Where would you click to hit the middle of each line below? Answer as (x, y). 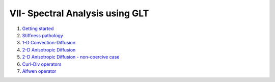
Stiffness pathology (43, 35)
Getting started (38, 29)
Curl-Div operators (42, 64)
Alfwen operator (39, 71)
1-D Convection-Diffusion (49, 43)
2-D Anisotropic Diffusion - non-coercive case (71, 57)
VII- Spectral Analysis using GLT (79, 13)
